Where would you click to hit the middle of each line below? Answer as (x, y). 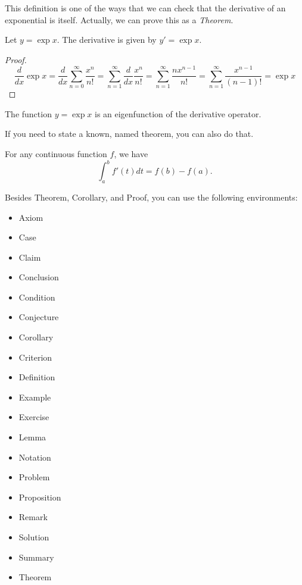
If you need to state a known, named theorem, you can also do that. (129, 134)
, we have (131, 154)
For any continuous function (56, 154)
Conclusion (39, 277)
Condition (37, 297)
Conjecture (39, 317)
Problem (34, 477)
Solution (34, 537)
